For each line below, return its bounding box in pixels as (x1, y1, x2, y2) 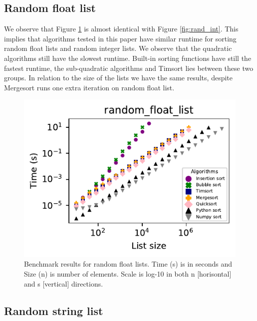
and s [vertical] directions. (24, 278, 103, 289)
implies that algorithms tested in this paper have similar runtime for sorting (4, 33, 237, 43)
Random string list (4, 303, 103, 318)
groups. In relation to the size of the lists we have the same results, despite (4, 72, 233, 83)
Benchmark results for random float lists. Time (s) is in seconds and (24, 259, 233, 269)
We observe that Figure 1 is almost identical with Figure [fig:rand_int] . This (4, 23, 239, 34)
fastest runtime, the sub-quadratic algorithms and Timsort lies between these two (4, 62, 254, 73)
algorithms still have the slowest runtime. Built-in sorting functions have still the (4, 52, 252, 63)
